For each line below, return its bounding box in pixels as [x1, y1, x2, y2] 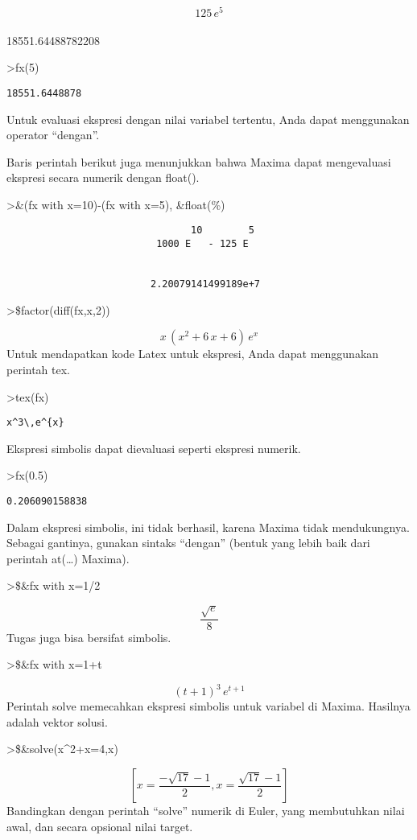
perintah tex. [6, 360, 71, 377]
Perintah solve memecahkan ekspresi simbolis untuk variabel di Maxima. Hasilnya [6, 698, 411, 714]
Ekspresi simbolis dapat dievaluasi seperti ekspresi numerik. [6, 439, 301, 456]
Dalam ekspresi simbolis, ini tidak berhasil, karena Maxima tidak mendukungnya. [6, 518, 410, 535]
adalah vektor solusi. [6, 713, 108, 730]
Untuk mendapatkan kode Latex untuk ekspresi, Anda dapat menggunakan [6, 345, 379, 362]
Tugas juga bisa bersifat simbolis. [6, 628, 171, 645]
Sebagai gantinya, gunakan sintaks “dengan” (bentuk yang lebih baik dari [6, 534, 370, 551]
